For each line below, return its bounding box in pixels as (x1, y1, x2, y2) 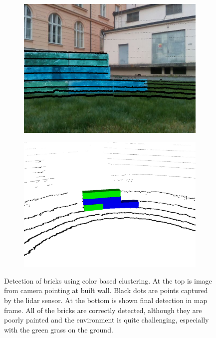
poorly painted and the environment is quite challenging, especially (4, 315, 209, 325)
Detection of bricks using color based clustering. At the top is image (4, 275, 212, 286)
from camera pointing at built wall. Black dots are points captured (4, 285, 208, 296)
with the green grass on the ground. (4, 324, 113, 335)
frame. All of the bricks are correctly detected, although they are (4, 305, 202, 315)
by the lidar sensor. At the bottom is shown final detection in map (4, 295, 208, 305)
